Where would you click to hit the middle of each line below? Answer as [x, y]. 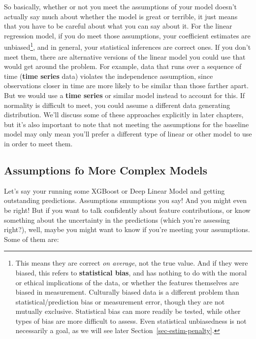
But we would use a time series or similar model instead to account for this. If [125, 95]
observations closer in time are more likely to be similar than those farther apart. [126, 85]
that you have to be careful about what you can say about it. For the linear [118, 26]
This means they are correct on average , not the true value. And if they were [132, 263]
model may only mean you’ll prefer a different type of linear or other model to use [128, 134]
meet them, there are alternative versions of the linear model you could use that [125, 56]
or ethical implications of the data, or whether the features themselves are [127, 282]
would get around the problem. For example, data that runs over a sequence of [123, 66]
